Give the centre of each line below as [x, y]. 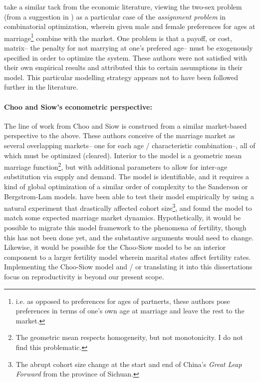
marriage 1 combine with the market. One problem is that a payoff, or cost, [118, 37]
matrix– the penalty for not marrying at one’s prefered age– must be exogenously [129, 48]
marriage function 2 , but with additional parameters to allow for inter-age [116, 166]
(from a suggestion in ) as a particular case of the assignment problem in [115, 16]
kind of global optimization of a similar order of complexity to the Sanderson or [126, 186]
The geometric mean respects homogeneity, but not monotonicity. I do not [130, 337]
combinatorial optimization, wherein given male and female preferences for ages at [130, 26]
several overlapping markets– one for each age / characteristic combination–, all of [130, 145]
